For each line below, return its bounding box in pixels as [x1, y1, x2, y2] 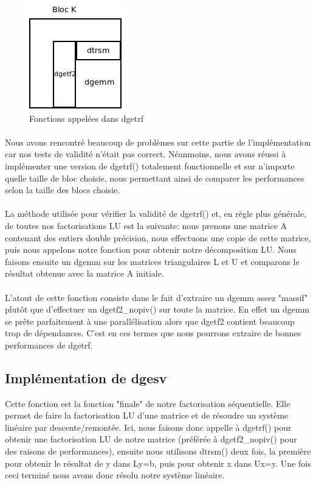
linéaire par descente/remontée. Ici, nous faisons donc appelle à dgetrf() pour [5, 420, 292, 433]
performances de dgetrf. [5, 338, 93, 351]
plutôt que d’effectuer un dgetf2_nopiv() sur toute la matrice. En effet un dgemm [5, 303, 310, 316]
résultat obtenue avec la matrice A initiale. [5, 267, 164, 280]
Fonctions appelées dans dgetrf [29, 112, 143, 124]
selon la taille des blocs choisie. [5, 183, 120, 196]
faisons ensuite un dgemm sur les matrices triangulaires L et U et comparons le [5, 255, 300, 267]
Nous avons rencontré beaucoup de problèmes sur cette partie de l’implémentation [5, 135, 311, 148]
